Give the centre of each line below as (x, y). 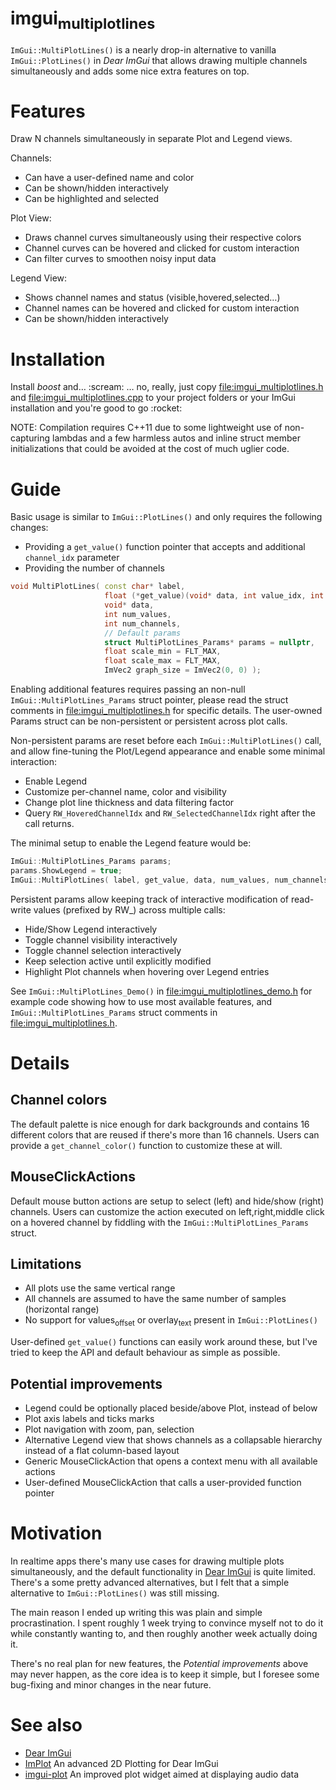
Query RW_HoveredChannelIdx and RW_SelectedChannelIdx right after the (170, 813)
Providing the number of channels (94, 568)
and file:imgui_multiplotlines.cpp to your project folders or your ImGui (153, 398)
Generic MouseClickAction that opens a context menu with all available (171, 1461)
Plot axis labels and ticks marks (89, 1418)
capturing (30, 438)
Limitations (46, 1263)
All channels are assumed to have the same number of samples (155, 1299)
